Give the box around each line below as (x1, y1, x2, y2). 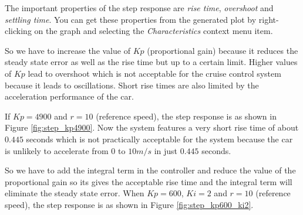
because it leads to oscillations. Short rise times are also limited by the (5, 79, 259, 91)
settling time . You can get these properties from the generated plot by (5, 13, 257, 25)
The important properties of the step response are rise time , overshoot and (5, 2, 274, 13)
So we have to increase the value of (5, 44, 130, 56)
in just (154, 144, 178, 156)
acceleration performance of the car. (5, 90, 134, 103)
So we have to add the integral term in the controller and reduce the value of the (5, 164, 296, 176)
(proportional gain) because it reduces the (147, 44, 298, 56)
